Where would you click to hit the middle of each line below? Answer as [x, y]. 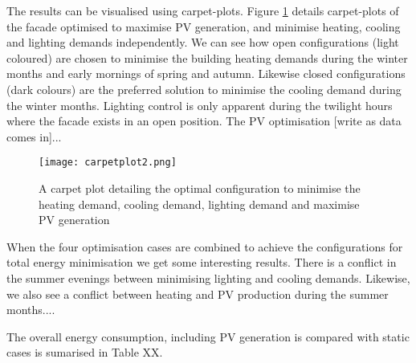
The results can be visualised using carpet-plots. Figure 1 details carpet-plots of [203, 10]
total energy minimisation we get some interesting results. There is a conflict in [202, 262]
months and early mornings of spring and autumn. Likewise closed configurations [206, 73]
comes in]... [34, 136]
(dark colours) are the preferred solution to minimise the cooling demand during [204, 89]
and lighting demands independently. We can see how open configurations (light [203, 42]
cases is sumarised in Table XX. [85, 352]
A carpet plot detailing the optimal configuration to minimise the [200, 188]
